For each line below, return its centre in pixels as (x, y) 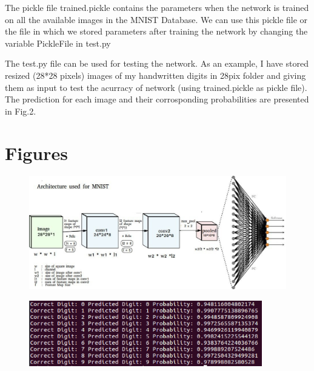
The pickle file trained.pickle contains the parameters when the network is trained (157, 7)
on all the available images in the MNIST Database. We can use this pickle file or (156, 19)
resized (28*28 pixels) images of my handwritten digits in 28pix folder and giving (155, 75)
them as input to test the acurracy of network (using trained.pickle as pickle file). (156, 87)
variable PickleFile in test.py (58, 43)
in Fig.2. (21, 111)
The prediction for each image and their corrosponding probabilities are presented (157, 99)
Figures (36, 152)
